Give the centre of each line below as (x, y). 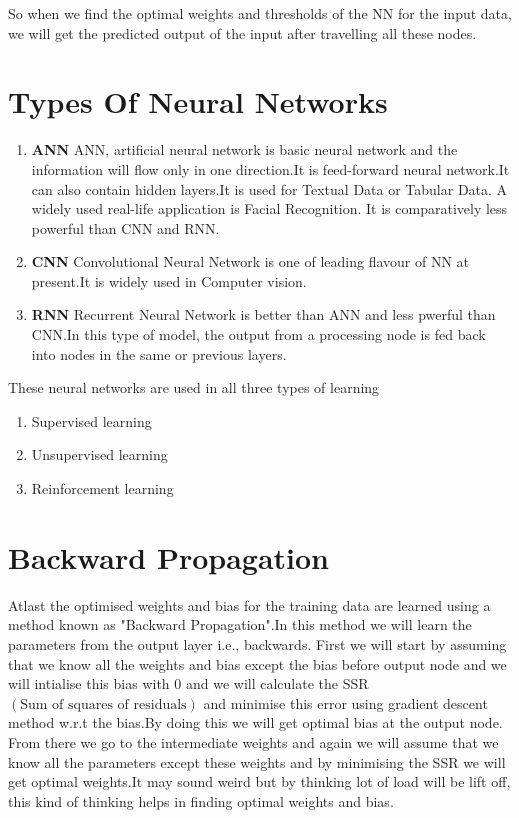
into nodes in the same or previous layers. (159, 353)
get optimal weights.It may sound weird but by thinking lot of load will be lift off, (259, 781)
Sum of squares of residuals (103, 704)
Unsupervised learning (99, 454)
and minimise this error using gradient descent (345, 702)
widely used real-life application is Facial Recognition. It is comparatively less (269, 208)
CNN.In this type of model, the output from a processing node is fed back (258, 334)
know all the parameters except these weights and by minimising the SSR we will (257, 761)
